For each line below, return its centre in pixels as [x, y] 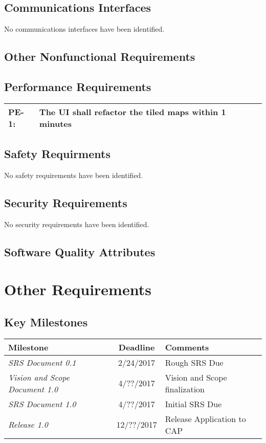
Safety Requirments [57, 154]
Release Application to [205, 418]
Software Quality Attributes [80, 251]
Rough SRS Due [194, 362]
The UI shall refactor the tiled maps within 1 [132, 112]
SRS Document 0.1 [42, 362]
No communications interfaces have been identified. [84, 29]
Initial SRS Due [193, 404]
